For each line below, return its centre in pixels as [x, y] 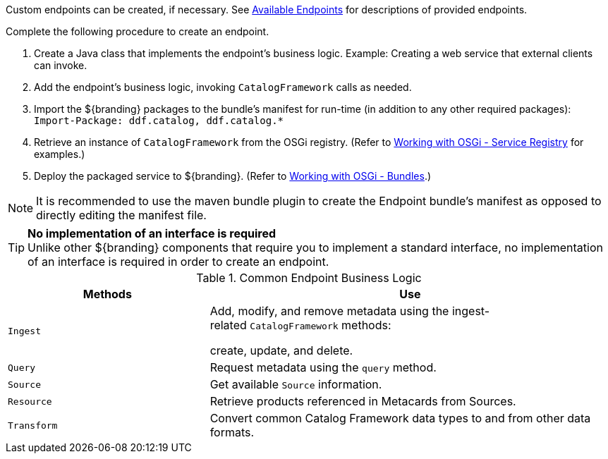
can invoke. [61, 65]
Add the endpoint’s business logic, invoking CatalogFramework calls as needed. [223, 87]
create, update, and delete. [281, 350]
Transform [33, 425]
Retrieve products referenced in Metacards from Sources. [363, 401]
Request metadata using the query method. [323, 367]
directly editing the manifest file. [121, 215]
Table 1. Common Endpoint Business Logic [309, 278]
